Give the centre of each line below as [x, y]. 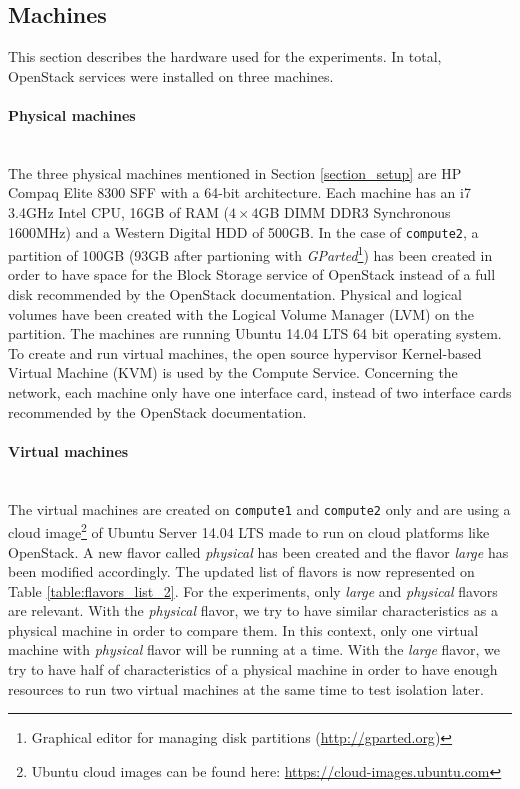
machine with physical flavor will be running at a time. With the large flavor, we [254, 649]
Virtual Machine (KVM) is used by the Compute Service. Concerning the [233, 372]
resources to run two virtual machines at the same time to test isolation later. [246, 688]
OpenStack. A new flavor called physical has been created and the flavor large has [258, 551]
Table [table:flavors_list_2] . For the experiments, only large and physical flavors [253, 590]
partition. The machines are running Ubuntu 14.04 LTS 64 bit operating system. [255, 333]
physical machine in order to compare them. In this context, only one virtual [243, 629]
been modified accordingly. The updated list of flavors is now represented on [241, 571]
